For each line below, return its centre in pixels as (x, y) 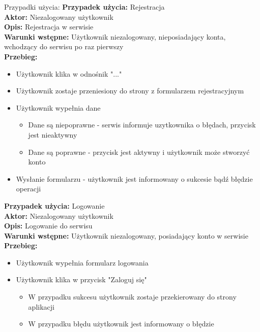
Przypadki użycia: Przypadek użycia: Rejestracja (84, 7)
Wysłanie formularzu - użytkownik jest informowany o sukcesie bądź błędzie (134, 178)
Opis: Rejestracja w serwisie (49, 27)
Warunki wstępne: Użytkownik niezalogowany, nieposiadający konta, (115, 36)
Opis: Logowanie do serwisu (48, 226)
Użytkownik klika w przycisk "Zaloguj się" (81, 279)
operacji (28, 189)
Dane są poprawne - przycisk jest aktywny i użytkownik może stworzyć (139, 152)
